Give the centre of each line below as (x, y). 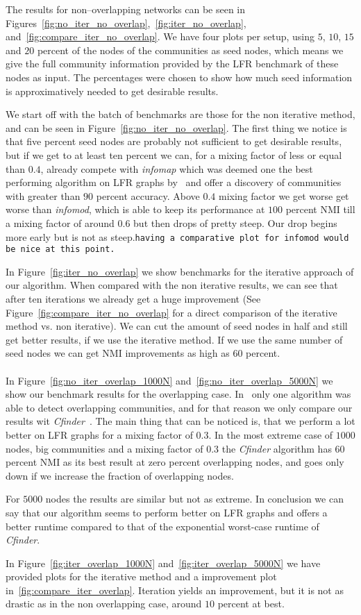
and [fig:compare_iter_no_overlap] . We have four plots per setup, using (160, 36)
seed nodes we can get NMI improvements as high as (118, 353)
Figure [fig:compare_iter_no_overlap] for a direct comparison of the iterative (171, 312)
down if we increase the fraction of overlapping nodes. (120, 475)
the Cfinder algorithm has (277, 448)
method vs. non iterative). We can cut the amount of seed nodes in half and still (177, 326)
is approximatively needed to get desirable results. (112, 91)
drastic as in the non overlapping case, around (104, 604)
